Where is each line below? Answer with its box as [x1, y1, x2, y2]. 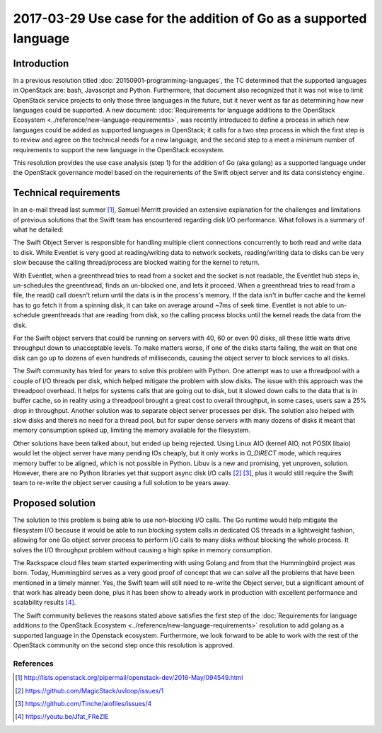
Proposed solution [13, 497, 95, 509]
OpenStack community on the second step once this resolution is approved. [13, 641, 235, 649]
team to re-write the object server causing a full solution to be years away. [13, 479, 230, 487]
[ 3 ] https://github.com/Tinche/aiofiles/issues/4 [15, 699, 152, 708]
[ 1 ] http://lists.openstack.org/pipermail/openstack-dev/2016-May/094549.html [15, 674, 243, 682]
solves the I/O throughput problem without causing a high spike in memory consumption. [13, 545, 272, 554]
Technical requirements [13, 187, 120, 199]
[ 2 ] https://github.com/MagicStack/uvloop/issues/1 [15, 686, 164, 695]
